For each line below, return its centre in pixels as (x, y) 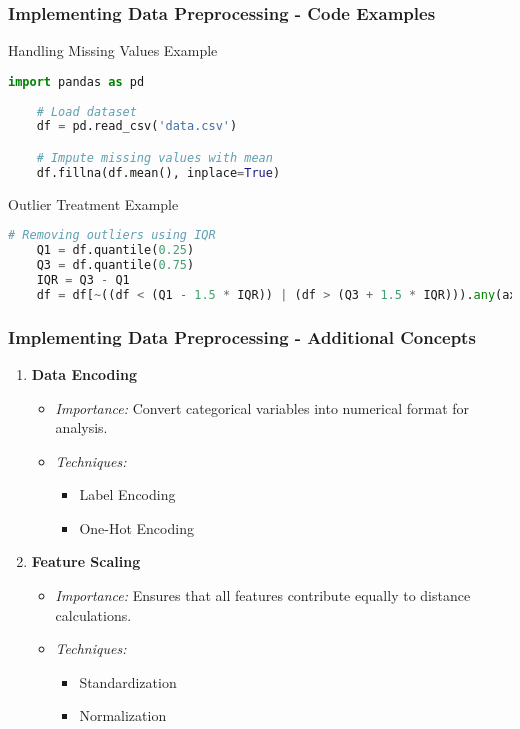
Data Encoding (84, 373)
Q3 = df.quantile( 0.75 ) (115, 265)
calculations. (93, 614)
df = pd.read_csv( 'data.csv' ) (137, 126)
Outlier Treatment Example (93, 203)
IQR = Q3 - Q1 (83, 279)
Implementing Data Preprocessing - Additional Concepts (242, 336)
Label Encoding (127, 494)
